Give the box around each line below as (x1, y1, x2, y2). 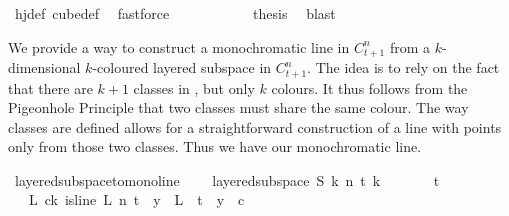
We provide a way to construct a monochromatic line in (8, 36, 350, 57)
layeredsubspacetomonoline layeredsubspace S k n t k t (14, 169, 440, 190)
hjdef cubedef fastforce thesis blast (14, 3, 336, 23)
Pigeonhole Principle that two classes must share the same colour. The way (8, 97, 469, 118)
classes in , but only (133, 77, 255, 98)
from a (389, 36, 430, 57)
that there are (8, 77, 93, 98)
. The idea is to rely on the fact (307, 57, 500, 78)
